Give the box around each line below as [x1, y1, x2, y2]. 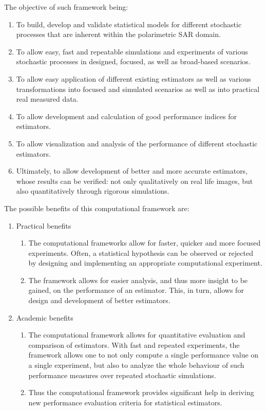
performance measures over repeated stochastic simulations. [28, 369, 216, 380]
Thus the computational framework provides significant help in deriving [28, 387, 254, 398]
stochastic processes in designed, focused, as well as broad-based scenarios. [16, 56, 251, 67]
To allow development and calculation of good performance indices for [16, 110, 237, 121]
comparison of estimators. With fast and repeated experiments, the [28, 339, 240, 350]
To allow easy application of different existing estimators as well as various [16, 73, 251, 84]
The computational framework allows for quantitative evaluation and [28, 329, 245, 340]
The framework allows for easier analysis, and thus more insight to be [28, 274, 248, 285]
